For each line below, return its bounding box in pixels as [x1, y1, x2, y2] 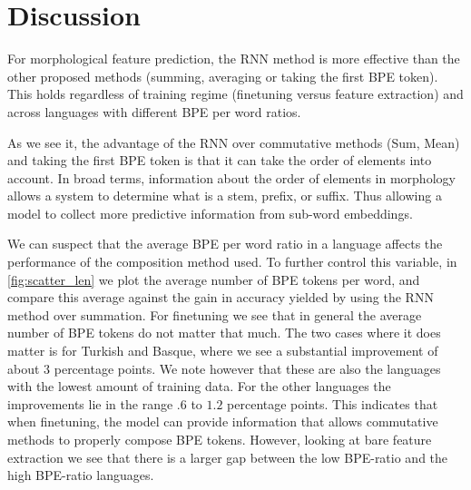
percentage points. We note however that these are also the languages [54, 358, 441, 377]
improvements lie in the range [7, 394, 173, 413]
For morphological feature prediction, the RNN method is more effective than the [7, 49, 460, 68]
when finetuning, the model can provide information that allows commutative [7, 412, 438, 431]
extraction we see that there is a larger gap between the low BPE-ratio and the [7, 447, 448, 466]
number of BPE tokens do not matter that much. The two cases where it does [7, 323, 441, 342]
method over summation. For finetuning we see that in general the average [7, 305, 422, 324]
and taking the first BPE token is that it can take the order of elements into [7, 151, 432, 170]
